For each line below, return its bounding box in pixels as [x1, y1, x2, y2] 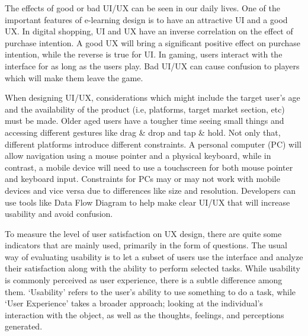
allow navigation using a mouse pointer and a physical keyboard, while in [5, 149, 271, 162]
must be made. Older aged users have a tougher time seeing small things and [5, 114, 284, 127]
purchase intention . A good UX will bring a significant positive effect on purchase [5, 36, 300, 49]
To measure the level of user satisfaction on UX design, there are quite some [5, 227, 282, 239]
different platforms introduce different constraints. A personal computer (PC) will [5, 137, 301, 150]
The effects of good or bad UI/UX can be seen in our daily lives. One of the [5, 2, 280, 14]
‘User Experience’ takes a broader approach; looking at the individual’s [5, 297, 263, 309]
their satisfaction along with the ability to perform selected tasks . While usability [5, 262, 300, 274]
